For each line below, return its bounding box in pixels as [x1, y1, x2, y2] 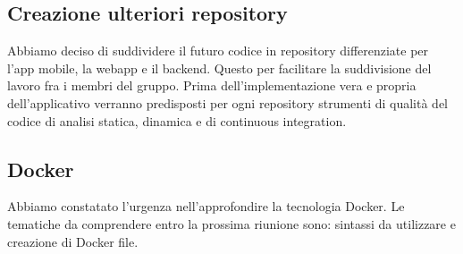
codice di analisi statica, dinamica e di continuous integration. [7, 111, 347, 130]
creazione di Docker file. [7, 232, 139, 250]
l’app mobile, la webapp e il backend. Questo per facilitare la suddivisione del [7, 58, 432, 77]
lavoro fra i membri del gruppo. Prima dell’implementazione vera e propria [7, 76, 417, 95]
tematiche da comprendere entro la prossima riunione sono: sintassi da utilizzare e [7, 214, 456, 233]
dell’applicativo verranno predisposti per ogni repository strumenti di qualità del [7, 93, 448, 112]
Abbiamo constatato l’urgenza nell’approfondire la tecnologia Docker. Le [7, 197, 405, 216]
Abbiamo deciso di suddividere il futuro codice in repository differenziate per [7, 41, 429, 60]
